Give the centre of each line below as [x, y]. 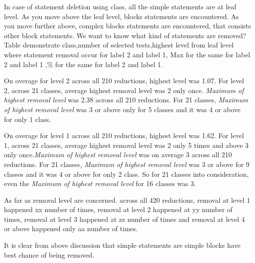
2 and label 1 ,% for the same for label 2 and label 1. [84, 64]
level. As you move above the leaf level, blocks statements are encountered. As [122, 16]
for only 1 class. [27, 119]
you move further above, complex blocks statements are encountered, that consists [127, 26]
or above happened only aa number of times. [71, 228]
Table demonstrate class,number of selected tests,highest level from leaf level [119, 45]
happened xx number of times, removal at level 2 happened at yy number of [118, 209]
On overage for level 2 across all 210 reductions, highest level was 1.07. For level [124, 81]
